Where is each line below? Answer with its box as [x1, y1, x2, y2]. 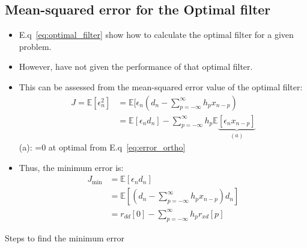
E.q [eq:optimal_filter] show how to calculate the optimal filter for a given [19, 28, 294, 41]
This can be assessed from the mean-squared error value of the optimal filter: [19, 80, 303, 93]
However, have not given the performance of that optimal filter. [19, 60, 253, 73]
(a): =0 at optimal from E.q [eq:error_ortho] [19, 141, 186, 153]
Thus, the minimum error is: [19, 161, 124, 173]
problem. [19, 40, 52, 52]
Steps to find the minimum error [5, 231, 124, 244]
